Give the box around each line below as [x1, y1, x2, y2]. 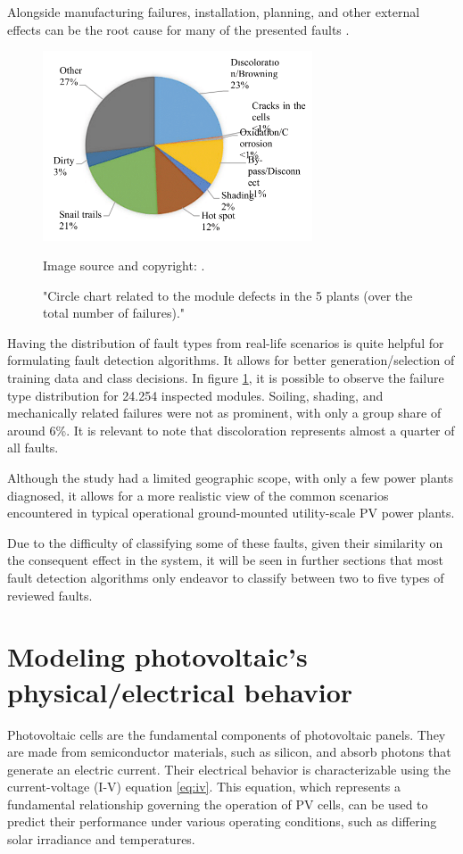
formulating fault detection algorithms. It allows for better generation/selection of [7, 351, 455, 369]
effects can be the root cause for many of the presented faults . [7, 20, 350, 38]
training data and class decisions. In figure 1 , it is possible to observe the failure [7, 369, 444, 387]
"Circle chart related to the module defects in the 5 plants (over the [43, 286, 413, 304]
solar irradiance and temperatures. [7, 830, 195, 849]
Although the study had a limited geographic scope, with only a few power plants [7, 468, 454, 487]
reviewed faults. [7, 585, 93, 604]
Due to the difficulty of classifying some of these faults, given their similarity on [7, 533, 443, 551]
